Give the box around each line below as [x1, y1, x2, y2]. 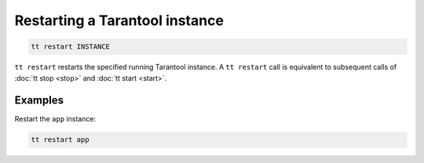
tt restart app [31, 136, 90, 144]
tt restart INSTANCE [31, 42, 110, 51]
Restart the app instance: [14, 114, 97, 124]
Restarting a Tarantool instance [14, 12, 224, 29]
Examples [14, 94, 64, 107]
